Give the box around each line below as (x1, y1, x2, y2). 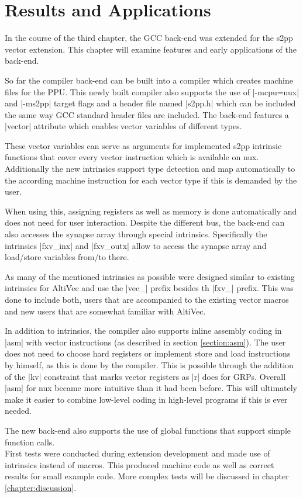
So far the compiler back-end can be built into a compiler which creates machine (5, 74, 293, 86)
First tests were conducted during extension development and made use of (5, 447, 270, 459)
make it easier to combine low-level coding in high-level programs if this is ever (5, 393, 288, 405)
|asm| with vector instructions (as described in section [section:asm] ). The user (5, 336, 286, 348)
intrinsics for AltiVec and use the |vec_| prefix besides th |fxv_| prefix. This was (5, 282, 294, 294)
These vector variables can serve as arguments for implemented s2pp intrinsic (5, 139, 282, 151)
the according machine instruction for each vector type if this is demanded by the (5, 174, 297, 186)
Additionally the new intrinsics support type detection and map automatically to (5, 162, 295, 175)
